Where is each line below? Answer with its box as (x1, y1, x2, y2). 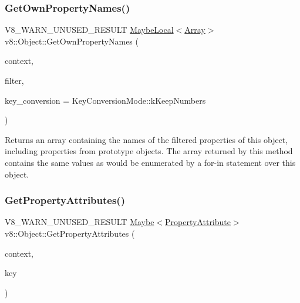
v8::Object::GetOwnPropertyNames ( (5, 35, 139, 47)
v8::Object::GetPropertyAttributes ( (5, 227, 135, 239)
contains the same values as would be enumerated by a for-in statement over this (5, 156, 296, 168)
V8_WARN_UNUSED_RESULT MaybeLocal (5, 23, 174, 36)
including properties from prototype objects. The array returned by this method (5, 145, 293, 157)
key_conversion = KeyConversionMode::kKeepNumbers (5, 94, 206, 106)
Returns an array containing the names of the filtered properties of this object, (5, 133, 288, 145)
